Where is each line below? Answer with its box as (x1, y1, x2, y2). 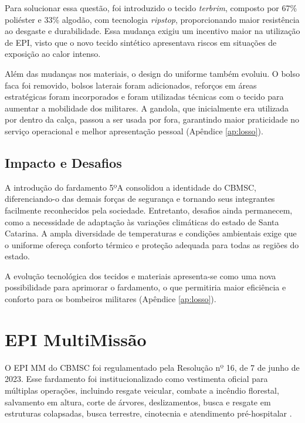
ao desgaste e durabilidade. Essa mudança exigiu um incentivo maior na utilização (5, 25, 300, 37)
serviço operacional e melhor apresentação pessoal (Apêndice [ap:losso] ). (5, 124, 263, 137)
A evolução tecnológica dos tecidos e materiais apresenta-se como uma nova (5, 269, 276, 282)
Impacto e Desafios (5, 153, 122, 171)
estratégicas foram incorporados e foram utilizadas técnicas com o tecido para (5, 90, 284, 103)
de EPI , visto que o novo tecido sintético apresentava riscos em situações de (5, 36, 277, 48)
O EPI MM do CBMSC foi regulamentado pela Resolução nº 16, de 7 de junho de (5, 361, 300, 373)
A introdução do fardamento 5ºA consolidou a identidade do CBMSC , (5, 181, 256, 193)
